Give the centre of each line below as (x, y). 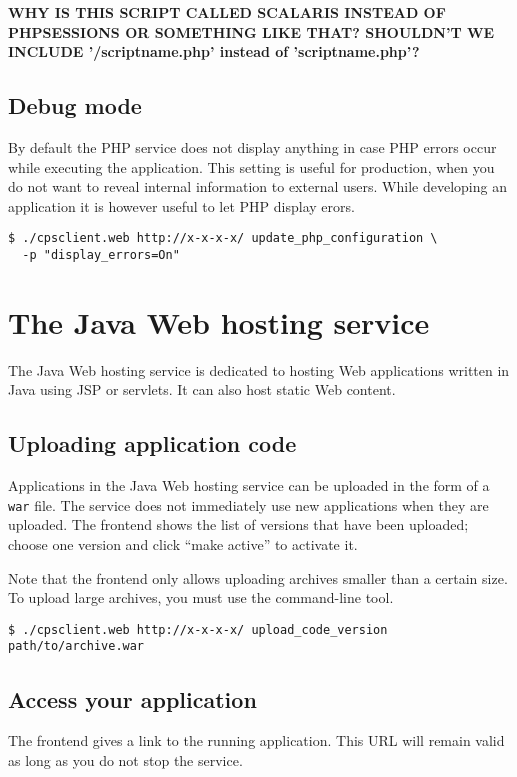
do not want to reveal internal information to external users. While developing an (257, 186)
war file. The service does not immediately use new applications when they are (248, 504)
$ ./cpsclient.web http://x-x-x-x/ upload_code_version (198, 629)
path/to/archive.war (76, 646)
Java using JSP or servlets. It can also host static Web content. (202, 389)
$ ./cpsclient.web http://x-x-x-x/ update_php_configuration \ (223, 238)
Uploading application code (152, 443)
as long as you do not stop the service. (125, 759)
